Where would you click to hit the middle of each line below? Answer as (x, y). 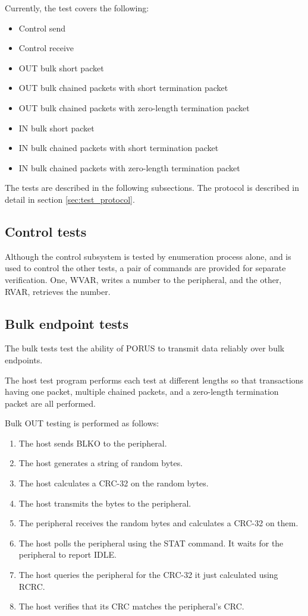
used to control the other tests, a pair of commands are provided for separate (145, 268)
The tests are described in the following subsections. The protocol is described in (152, 188)
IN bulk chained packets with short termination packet (119, 148)
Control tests (46, 231)
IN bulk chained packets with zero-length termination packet (129, 167)
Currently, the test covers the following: (77, 8)
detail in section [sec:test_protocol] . (70, 199)
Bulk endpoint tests (67, 323)
